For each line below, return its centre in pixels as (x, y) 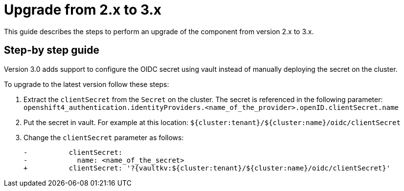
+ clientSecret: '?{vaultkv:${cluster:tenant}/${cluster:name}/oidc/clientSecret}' (207, 168)
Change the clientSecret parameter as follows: (104, 137)
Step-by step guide (52, 50)
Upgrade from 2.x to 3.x (83, 10)
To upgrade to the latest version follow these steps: (87, 84)
